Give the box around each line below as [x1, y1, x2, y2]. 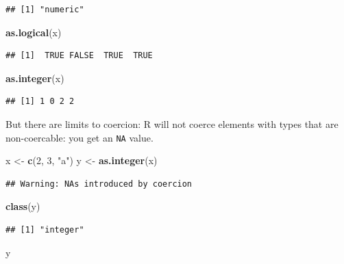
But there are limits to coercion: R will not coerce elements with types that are [5, 116, 339, 131]
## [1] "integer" [5, 225, 84, 235]
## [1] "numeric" [5, 5, 84, 14]
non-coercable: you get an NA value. [5, 130, 153, 144]
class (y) [5, 199, 40, 213]
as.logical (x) [5, 25, 62, 39]
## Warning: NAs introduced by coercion [5, 179, 193, 189]
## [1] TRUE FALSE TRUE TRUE [5, 51, 153, 61]
